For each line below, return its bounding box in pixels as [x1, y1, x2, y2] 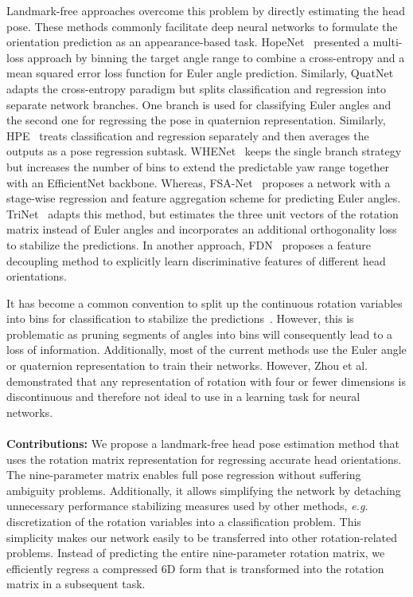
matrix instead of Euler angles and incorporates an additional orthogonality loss [6, 221, 397, 238]
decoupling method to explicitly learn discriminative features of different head [6, 252, 386, 269]
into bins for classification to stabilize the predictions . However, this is [6, 310, 354, 327]
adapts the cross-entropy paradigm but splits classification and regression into [6, 80, 386, 96]
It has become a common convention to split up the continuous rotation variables [6, 294, 403, 311]
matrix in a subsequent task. [6, 575, 146, 592]
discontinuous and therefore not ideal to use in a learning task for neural [6, 388, 360, 405]
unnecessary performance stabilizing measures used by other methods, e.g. [6, 497, 368, 514]
